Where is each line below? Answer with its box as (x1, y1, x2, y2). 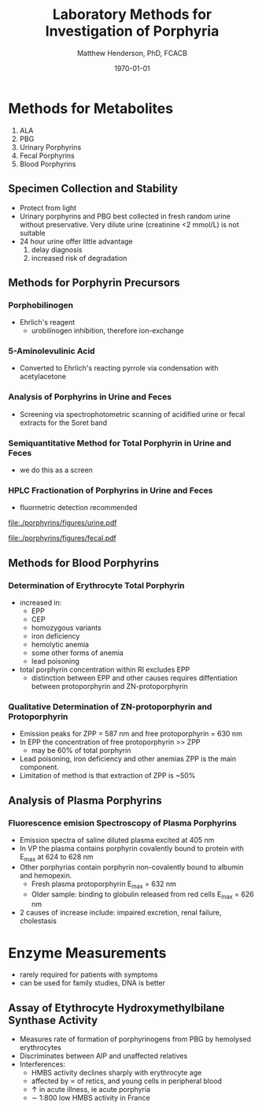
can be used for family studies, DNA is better (19, 978, 166, 988)
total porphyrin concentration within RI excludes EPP (19, 665, 190, 675)
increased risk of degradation (31, 253, 127, 263)
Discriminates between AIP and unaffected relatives (19, 1051, 188, 1061)
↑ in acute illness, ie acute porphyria (31, 1085, 151, 1094)
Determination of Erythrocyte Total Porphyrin (8, 579, 185, 590)
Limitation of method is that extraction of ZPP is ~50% (19, 771, 196, 780)
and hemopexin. (19, 870, 72, 880)
